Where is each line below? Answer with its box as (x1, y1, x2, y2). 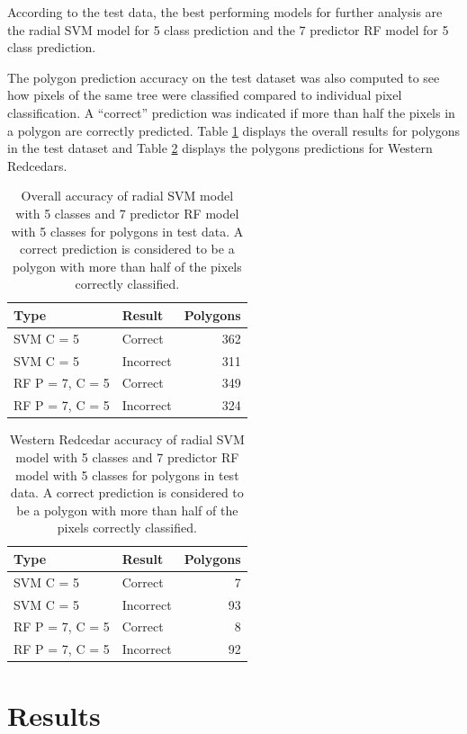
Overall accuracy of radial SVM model (21, 186, 234, 205)
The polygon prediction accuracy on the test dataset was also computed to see (7, 67, 440, 86)
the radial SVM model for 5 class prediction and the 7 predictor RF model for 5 (7, 20, 449, 39)
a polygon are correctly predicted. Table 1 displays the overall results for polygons (7, 121, 461, 139)
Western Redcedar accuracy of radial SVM (9, 430, 245, 449)
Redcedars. (7, 156, 67, 175)
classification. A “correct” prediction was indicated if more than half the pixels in (7, 103, 455, 121)
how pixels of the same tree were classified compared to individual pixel (7, 85, 402, 104)
